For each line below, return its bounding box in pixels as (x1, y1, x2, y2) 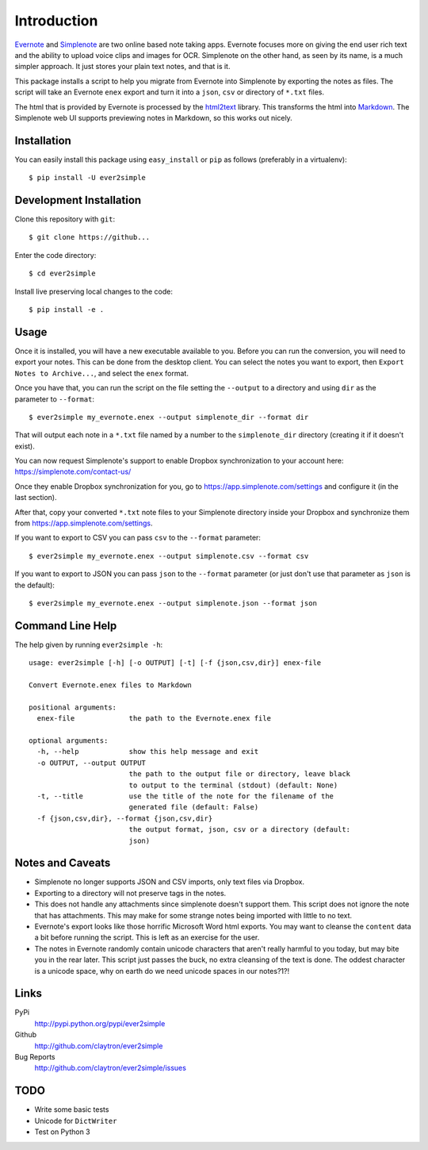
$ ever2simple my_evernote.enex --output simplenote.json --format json (29, 598, 317, 607)
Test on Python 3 (34, 1127, 90, 1137)
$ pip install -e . (29, 306, 105, 314)
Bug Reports (14, 1052, 55, 1062)
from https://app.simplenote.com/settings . (14, 518, 153, 528)
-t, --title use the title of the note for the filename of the (36, 791, 334, 801)
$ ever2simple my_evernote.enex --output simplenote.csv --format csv (29, 552, 309, 560)
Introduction (14, 12, 98, 29)
